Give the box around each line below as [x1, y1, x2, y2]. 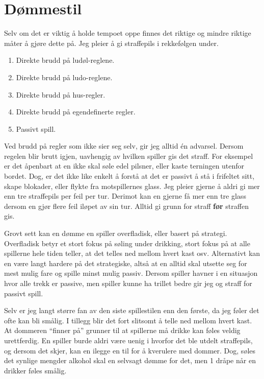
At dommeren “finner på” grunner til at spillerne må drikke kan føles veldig [4, 325, 241, 336]
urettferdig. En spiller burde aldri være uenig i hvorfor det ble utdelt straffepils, [4, 335, 253, 345]
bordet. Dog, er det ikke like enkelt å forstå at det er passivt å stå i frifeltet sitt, [4, 171, 255, 181]
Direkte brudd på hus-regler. [16, 89, 105, 100]
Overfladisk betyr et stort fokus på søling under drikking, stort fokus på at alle [4, 238, 250, 248]
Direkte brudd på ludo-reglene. [16, 72, 113, 82]
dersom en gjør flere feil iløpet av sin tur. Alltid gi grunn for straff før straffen [4, 200, 249, 211]
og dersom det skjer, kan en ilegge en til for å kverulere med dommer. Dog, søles [4, 345, 256, 356]
